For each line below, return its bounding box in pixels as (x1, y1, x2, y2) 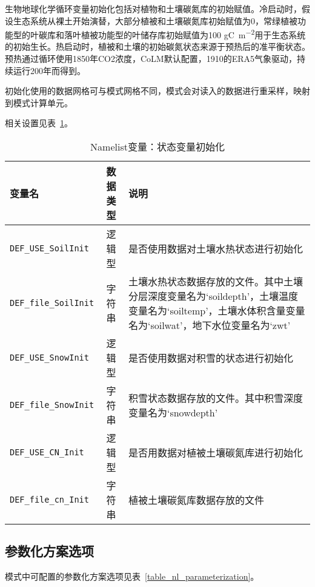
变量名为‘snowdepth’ (128, 405, 218, 419)
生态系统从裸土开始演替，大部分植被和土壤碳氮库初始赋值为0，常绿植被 (13, 14, 297, 27)
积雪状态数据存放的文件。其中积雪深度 (128, 391, 303, 405)
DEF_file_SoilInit (10, 298, 94, 308)
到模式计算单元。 (5, 96, 73, 109)
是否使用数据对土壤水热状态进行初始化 (128, 242, 303, 256)
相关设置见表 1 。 (5, 117, 73, 129)
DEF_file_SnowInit (10, 400, 94, 410)
